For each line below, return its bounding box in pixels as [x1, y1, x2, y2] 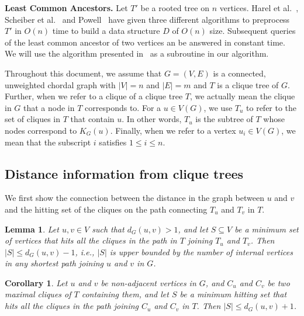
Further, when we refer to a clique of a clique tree [5, 90, 183, 102]
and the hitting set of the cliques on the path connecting [5, 203, 208, 215]
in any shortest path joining [5, 257, 104, 269]
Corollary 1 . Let [5, 276, 68, 289]
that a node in [23, 101, 75, 113]
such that [92, 223, 125, 235]
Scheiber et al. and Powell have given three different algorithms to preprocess [5, 13, 290, 25]
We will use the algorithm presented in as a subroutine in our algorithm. [5, 47, 269, 60]
